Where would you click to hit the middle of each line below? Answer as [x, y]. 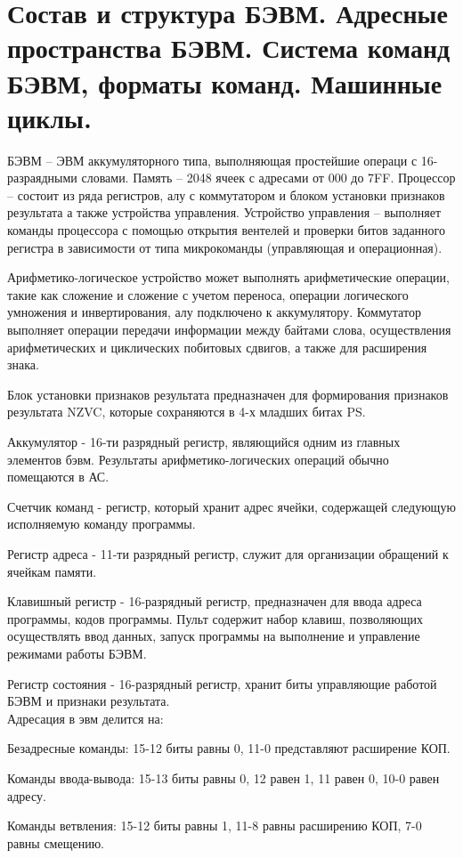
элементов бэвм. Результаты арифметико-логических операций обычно [198, 459]
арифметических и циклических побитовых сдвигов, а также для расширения [217, 347]
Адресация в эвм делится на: [85, 718]
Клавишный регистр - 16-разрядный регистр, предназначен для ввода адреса [215, 601]
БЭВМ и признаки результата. [89, 701]
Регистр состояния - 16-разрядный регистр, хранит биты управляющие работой [222, 683]
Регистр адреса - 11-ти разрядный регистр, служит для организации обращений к [228, 553]
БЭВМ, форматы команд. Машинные [225, 82]
